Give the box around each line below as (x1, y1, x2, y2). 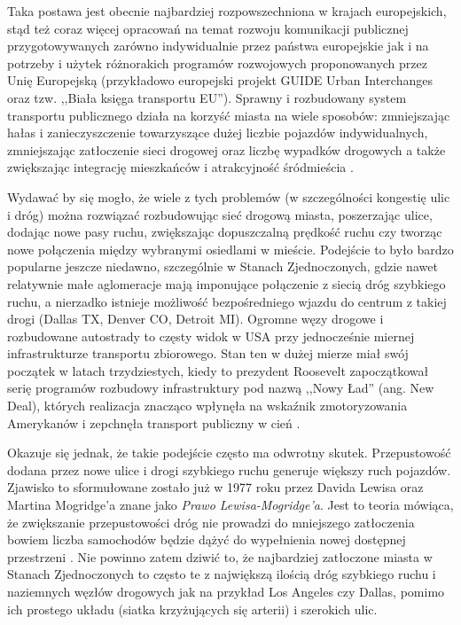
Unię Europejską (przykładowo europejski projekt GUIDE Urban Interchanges (7, 71, 433, 90)
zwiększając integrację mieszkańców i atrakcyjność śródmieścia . (7, 158, 354, 176)
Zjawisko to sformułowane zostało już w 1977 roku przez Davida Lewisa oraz (7, 478, 424, 496)
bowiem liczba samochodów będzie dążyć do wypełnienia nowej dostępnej (7, 530, 406, 549)
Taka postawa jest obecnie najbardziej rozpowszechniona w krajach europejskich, (7, 2, 447, 20)
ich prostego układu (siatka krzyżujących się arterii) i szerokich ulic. (7, 599, 378, 618)
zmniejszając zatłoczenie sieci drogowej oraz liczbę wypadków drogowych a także (7, 140, 446, 159)
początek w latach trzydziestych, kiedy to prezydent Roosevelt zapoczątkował (7, 361, 429, 379)
